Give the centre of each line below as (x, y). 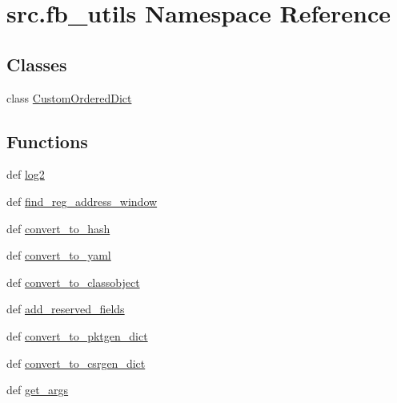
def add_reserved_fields (66, 309)
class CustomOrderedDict (69, 97)
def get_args (38, 390)
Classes (37, 64)
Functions (47, 141)
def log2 (26, 174)
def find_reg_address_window (82, 201)
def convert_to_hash (58, 228)
